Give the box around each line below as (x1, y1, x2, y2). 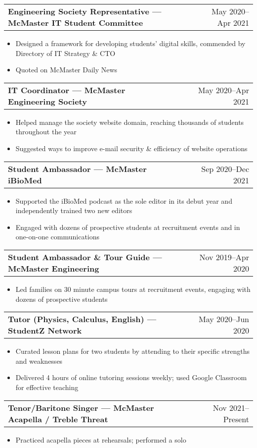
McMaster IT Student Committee (8, 17, 143, 28)
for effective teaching (15, 382, 79, 392)
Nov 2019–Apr (199, 251, 249, 263)
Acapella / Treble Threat (8, 413, 108, 425)
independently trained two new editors (15, 205, 132, 216)
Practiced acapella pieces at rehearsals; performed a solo (15, 434, 186, 445)
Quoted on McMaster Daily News (15, 64, 118, 75)
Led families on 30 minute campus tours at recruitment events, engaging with (15, 283, 251, 294)
